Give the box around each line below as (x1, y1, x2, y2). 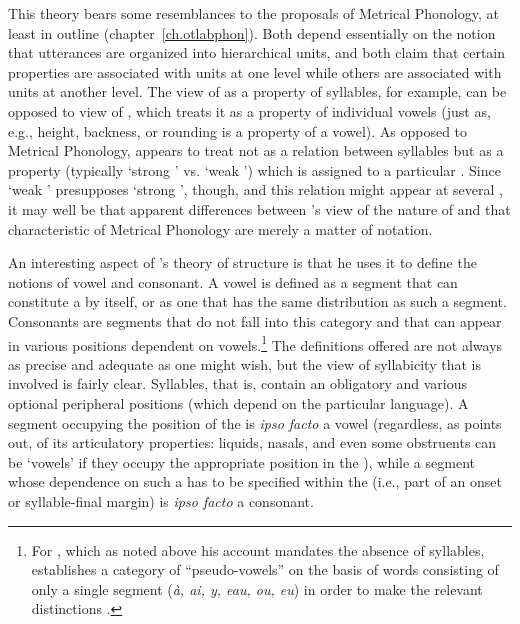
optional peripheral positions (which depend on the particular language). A (8, 392, 469, 413)
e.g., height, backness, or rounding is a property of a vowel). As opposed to (8, 120, 468, 141)
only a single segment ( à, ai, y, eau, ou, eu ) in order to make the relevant (31, 578, 483, 599)
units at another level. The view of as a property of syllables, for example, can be (8, 81, 507, 102)
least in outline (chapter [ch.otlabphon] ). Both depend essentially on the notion (8, 22, 496, 43)
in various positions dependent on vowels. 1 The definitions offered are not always (8, 331, 503, 355)
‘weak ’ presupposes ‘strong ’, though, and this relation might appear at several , (8, 179, 503, 200)
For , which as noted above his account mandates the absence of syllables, (31, 539, 485, 560)
